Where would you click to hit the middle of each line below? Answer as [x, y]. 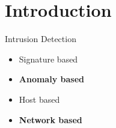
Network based [50, 119]
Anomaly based [51, 79]
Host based [39, 99]
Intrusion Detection [41, 39]
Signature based [48, 59]
